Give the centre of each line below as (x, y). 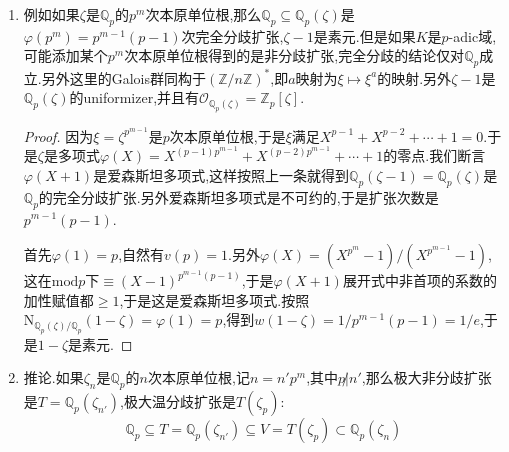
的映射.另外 (414, 77)
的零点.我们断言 (434, 155)
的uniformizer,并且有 (134, 97)
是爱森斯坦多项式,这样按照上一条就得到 (221, 174)
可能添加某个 (65, 55)
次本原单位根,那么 (203, 14)
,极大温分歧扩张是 (178, 401)
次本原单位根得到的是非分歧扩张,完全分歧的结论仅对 (294, 55)
